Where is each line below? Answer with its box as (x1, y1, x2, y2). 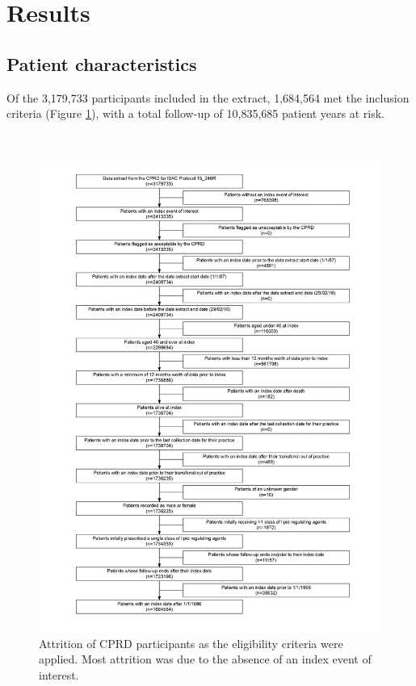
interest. (39, 666, 79, 683)
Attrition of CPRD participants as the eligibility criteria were (39, 634, 343, 651)
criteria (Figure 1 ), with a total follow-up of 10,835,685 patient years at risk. (6, 105, 385, 122)
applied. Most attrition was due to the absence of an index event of (39, 650, 372, 667)
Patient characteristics (6, 51, 197, 76)
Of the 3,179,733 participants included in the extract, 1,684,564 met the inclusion (6, 89, 410, 106)
